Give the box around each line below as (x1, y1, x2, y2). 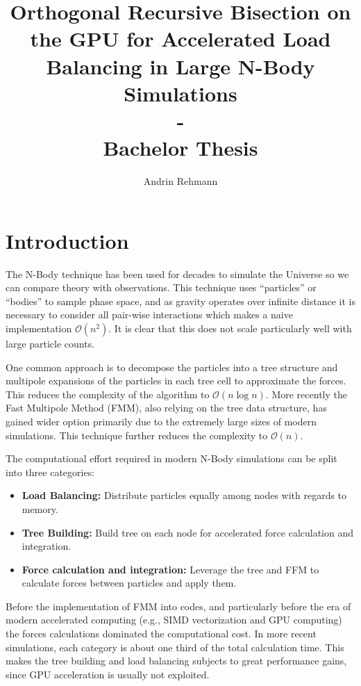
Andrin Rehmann (143, 174, 218, 188)
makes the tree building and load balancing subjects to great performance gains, (6, 653, 347, 668)
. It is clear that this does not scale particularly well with (108, 320, 352, 335)
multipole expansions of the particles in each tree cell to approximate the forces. (6, 373, 346, 388)
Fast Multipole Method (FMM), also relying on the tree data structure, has (6, 400, 327, 415)
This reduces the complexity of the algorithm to (6, 386, 210, 401)
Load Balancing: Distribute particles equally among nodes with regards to (22, 488, 347, 503)
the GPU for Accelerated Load (30, 24, 331, 53)
